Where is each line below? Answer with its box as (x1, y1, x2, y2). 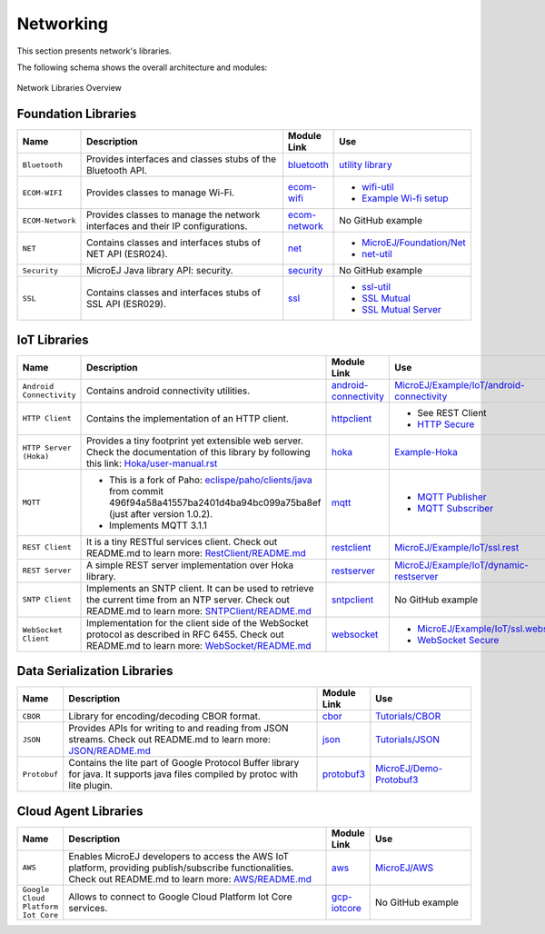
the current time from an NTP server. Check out (86, 593, 290, 606)
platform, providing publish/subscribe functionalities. (68, 861, 294, 874)
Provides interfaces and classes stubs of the (86, 153, 277, 165)
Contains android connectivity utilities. (86, 384, 251, 397)
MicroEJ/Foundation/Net (362, 236, 467, 249)
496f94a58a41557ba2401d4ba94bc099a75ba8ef (109, 496, 322, 509)
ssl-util (362, 281, 391, 293)
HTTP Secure (417, 418, 475, 431)
